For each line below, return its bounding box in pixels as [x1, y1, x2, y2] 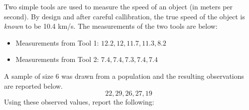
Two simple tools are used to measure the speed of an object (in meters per [4, 1, 233, 11]
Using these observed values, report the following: [4, 97, 154, 107]
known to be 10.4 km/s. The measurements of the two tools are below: [4, 21, 218, 31]
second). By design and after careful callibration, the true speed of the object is [4, 11, 245, 21]
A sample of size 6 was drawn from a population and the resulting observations [4, 70, 244, 81]
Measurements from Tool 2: [15, 54, 99, 64]
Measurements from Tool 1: [15, 37, 99, 48]
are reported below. [4, 80, 63, 91]
